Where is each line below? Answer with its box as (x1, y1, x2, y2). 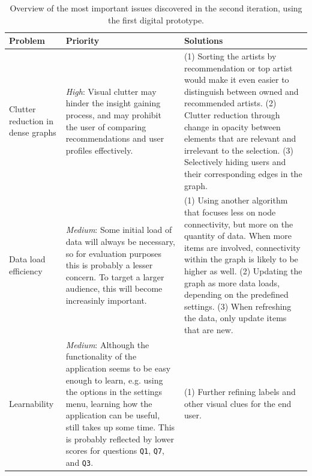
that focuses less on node (184, 206, 276, 218)
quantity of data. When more (184, 229, 292, 242)
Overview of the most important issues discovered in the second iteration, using (10, 2, 302, 14)
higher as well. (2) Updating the (184, 264, 302, 277)
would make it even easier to (184, 73, 289, 86)
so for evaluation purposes (65, 247, 162, 259)
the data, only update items (184, 312, 287, 324)
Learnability (9, 397, 54, 409)
